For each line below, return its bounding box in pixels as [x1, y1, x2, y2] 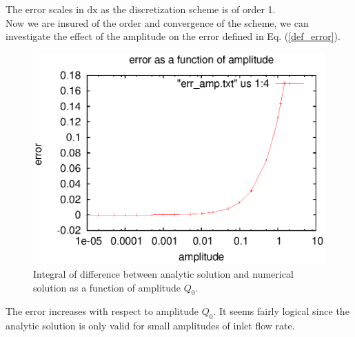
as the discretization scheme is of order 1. [101, 2, 276, 16]
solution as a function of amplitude [33, 280, 181, 294]
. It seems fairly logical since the [213, 304, 349, 318]
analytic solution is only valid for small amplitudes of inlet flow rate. [6, 318, 295, 333]
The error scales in [6, 2, 84, 16]
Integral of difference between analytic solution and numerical [33, 266, 294, 280]
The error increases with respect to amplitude [6, 304, 199, 318]
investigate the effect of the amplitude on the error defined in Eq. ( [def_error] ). [6, 29, 341, 43]
